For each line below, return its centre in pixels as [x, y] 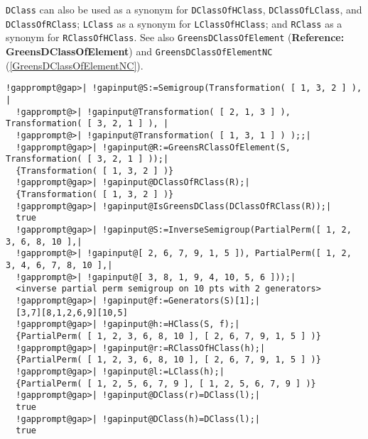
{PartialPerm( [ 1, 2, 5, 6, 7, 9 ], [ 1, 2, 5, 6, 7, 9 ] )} [166, 383]
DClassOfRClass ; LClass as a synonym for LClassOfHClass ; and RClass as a [174, 23]
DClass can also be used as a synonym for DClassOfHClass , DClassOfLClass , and [184, 9]
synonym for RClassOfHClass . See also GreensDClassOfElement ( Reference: [175, 37]
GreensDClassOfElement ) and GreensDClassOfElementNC [139, 51]
